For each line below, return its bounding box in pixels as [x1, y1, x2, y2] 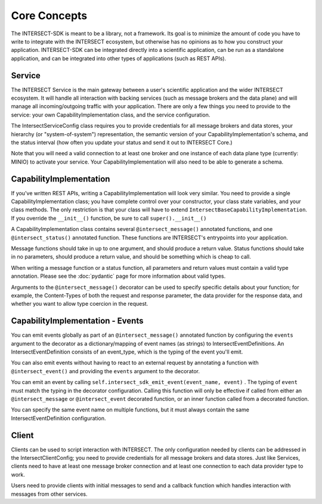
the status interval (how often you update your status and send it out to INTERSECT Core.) [11, 139, 233, 146]
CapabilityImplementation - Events [11, 316, 144, 326]
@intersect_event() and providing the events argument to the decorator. [11, 367, 200, 374]
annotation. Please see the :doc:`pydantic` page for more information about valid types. [11, 272, 226, 280]
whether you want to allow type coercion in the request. [11, 300, 148, 308]
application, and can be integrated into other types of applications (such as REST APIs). [11, 54, 227, 62]
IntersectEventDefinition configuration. [11, 414, 107, 422]
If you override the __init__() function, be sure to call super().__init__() [11, 214, 207, 222]
